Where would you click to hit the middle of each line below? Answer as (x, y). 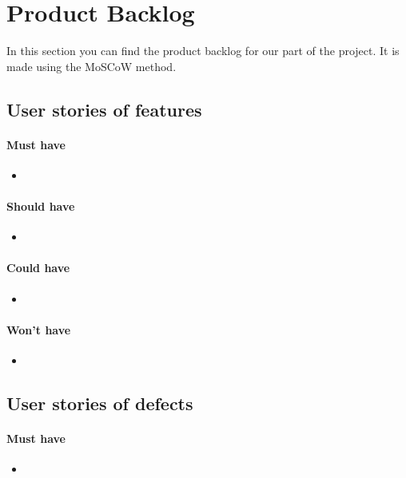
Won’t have (39, 329)
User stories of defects (100, 403)
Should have (41, 206)
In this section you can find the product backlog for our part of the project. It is (203, 51)
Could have (38, 268)
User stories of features (104, 109)
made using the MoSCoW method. (92, 66)
